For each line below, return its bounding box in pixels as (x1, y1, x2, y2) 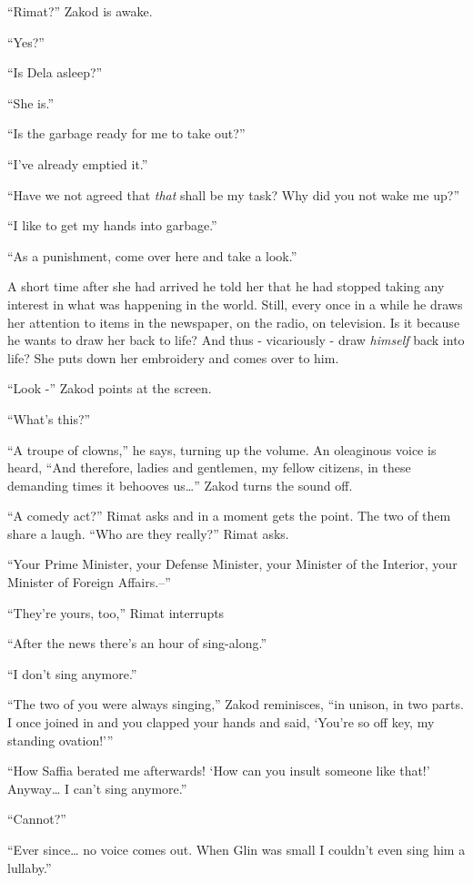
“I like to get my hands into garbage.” (7, 216, 217, 235)
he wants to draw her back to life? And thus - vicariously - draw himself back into (7, 330, 465, 350)
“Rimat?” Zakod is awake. (7, 2, 153, 20)
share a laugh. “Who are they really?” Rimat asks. (7, 523, 289, 543)
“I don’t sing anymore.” (7, 664, 137, 683)
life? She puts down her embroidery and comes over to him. (7, 348, 339, 367)
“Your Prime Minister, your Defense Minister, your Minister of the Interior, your (7, 554, 458, 573)
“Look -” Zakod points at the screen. (7, 379, 212, 398)
